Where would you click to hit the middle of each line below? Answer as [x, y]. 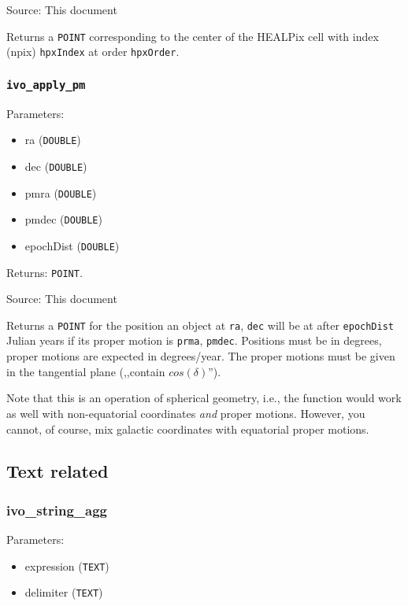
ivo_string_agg [57, 510]
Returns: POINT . [45, 272]
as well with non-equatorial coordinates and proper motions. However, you [186, 413]
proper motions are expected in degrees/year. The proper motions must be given [201, 356]
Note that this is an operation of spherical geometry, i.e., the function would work [204, 398]
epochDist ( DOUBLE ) [72, 245]
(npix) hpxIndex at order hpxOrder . [93, 52]
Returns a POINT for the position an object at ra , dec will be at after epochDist [200, 325]
